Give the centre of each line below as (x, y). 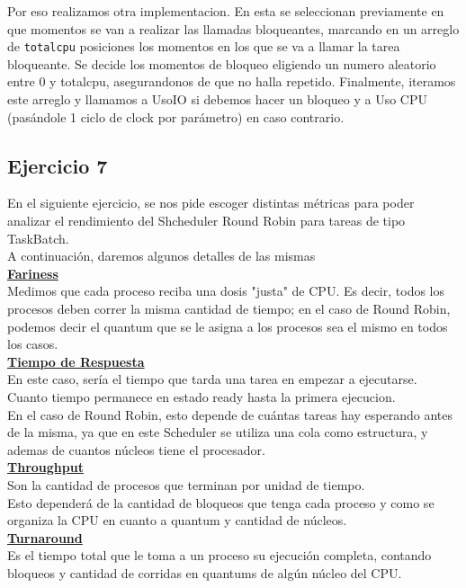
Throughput (45, 467)
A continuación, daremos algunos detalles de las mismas (161, 256)
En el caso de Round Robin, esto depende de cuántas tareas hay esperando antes (230, 414)
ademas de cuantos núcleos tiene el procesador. (136, 449)
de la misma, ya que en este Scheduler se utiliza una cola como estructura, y (218, 432)
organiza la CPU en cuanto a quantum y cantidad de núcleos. (177, 520)
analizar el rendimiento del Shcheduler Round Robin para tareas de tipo (206, 221)
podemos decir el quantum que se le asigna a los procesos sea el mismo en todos (228, 326)
